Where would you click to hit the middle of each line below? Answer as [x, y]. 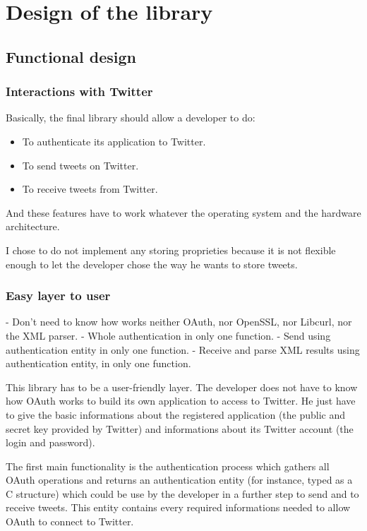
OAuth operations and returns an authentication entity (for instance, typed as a [179, 480]
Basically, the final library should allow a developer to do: [131, 118]
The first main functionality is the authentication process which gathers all [168, 466]
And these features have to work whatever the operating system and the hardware [183, 212]
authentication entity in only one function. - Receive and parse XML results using [183, 349]
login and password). [50, 442]
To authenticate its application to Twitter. [114, 141]
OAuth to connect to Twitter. [70, 521]
